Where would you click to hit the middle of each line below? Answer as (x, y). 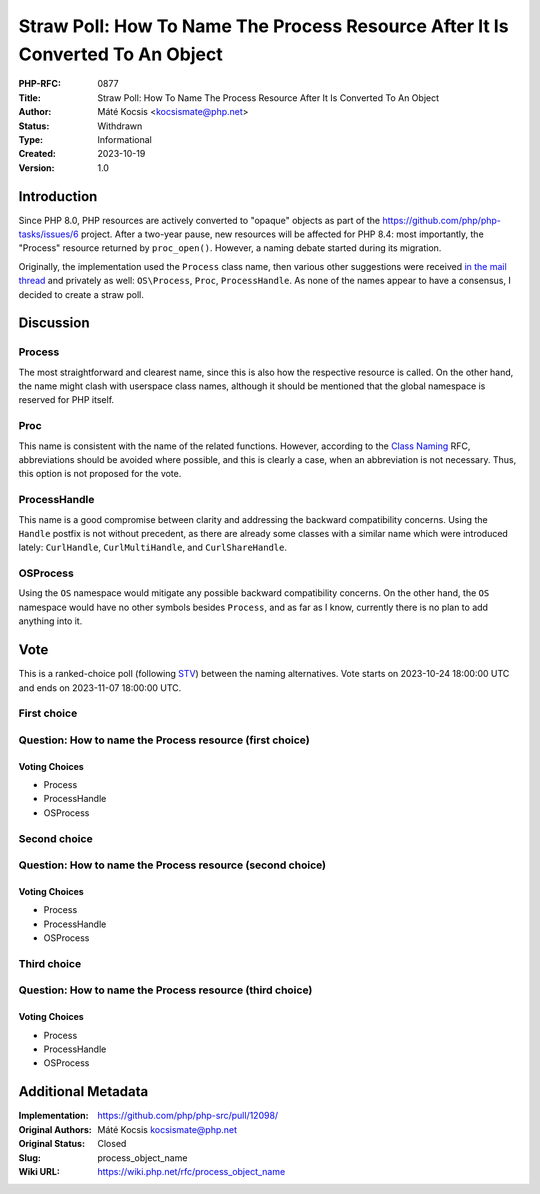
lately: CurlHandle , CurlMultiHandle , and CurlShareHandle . (152, 547)
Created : (37, 154)
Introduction (58, 196)
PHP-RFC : (40, 84)
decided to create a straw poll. (81, 294)
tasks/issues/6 (48, 234)
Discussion (54, 323)
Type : (31, 139)
